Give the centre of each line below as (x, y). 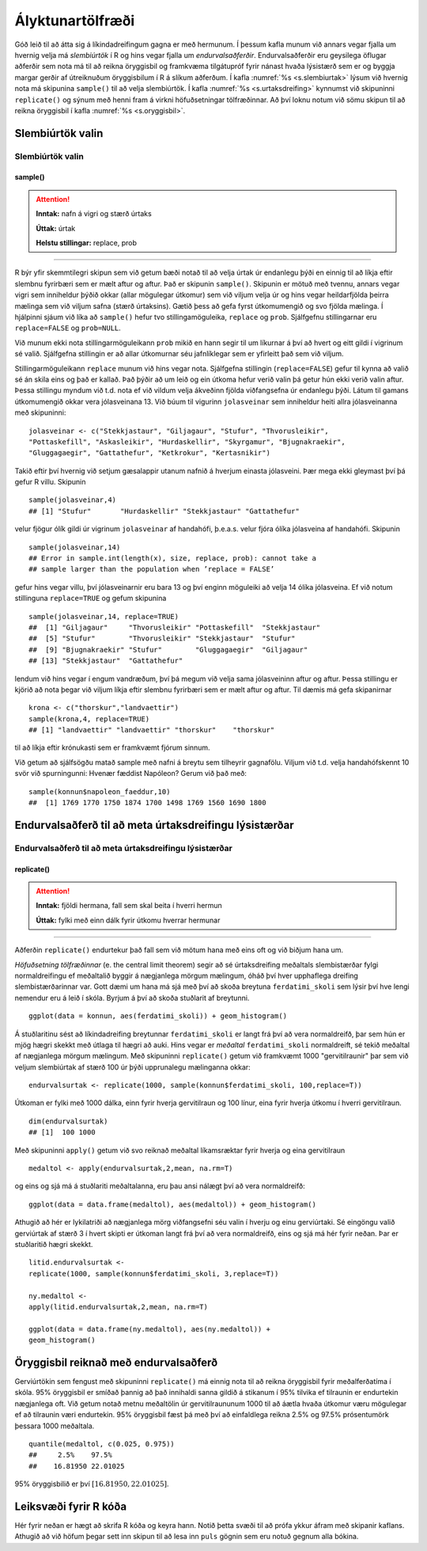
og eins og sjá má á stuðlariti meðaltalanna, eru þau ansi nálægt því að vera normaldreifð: (160, 1186)
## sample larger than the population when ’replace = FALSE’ (152, 569)
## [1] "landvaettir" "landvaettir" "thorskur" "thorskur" (152, 730)
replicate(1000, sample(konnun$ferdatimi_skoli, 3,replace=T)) (154, 1273)
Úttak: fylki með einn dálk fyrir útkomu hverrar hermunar (128, 920)
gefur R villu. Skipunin (50, 482)
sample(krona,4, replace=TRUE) (89, 719)
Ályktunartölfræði (75, 21)
